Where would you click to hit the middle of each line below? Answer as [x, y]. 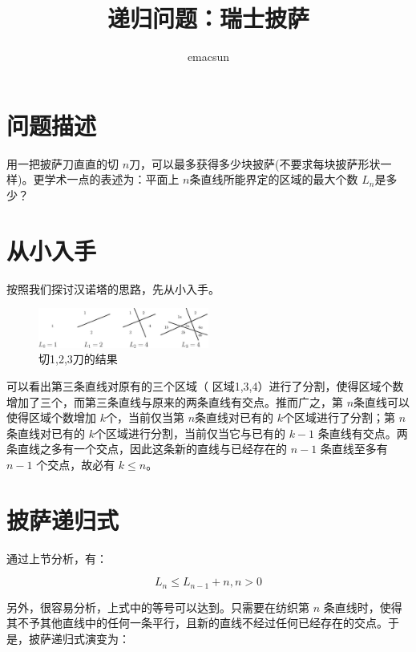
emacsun [208, 57]
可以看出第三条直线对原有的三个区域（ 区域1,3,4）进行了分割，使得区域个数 [205, 386]
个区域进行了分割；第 [339, 417]
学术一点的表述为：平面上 [112, 179]
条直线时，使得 [363, 607]
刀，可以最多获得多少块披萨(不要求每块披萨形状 [255, 163]
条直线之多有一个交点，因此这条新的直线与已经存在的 [147, 449]
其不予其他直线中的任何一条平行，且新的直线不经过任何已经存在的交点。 [197, 623]
